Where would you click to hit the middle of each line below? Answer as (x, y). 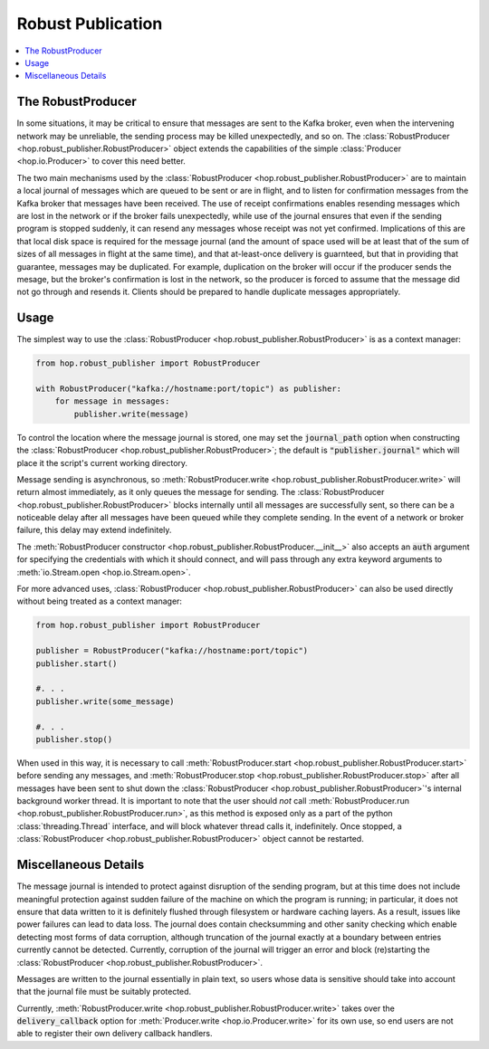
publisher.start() (77, 663)
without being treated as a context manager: (100, 601)
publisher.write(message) (131, 414)
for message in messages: (112, 401)
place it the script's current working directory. (102, 463)
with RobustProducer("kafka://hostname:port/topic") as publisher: (189, 388)
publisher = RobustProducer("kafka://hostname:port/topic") (172, 651)
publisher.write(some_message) (105, 701)
